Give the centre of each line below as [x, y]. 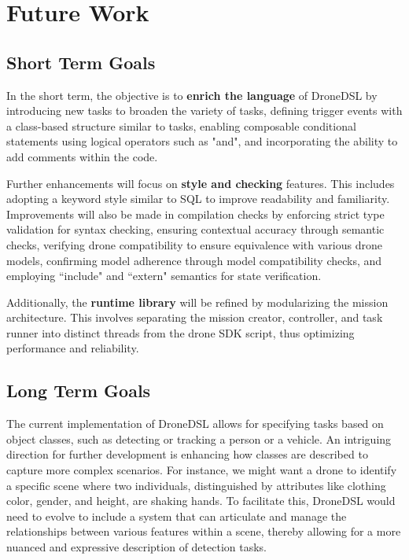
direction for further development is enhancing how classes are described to [187, 454]
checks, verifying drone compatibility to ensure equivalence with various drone [194, 244]
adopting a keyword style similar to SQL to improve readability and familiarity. [198, 199]
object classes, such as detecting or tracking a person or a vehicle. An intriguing [199, 438]
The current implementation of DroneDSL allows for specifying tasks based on [195, 424]
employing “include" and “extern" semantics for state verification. [164, 276]
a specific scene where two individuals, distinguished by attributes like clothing [196, 485]
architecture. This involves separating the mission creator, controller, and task [195, 317]
